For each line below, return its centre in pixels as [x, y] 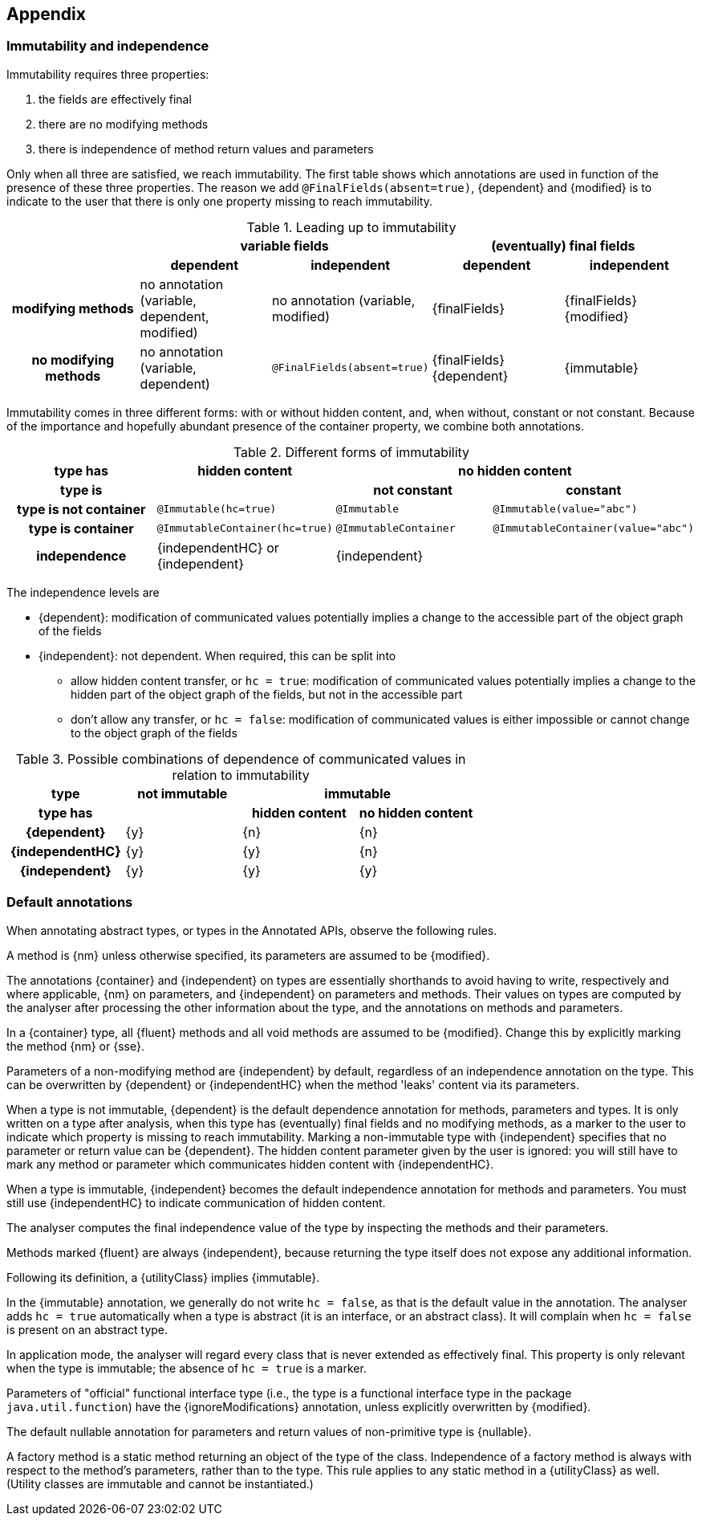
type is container [81, 528]
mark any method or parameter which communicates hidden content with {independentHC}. [250, 1164]
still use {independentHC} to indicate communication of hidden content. [196, 1202]
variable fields [284, 245]
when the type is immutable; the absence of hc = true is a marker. [187, 1368]
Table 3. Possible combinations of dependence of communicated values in [241, 759]
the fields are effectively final [115, 99]
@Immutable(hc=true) [217, 509]
